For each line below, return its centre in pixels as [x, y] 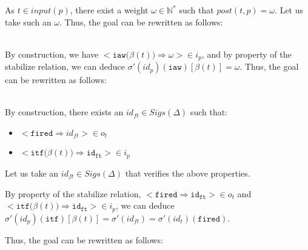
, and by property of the [246, 54]
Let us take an [32, 173]
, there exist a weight [109, 10]
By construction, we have [52, 54]
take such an [28, 22]
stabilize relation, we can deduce [65, 66]
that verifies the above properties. [188, 173]
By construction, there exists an [64, 112]
